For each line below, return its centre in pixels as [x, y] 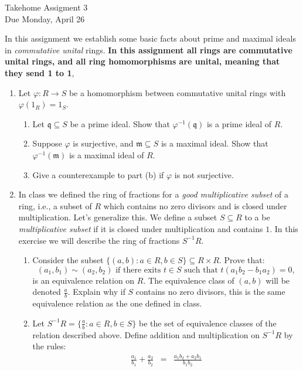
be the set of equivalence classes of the [208, 323]
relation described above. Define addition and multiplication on [146, 334]
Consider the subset [68, 260]
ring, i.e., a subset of [55, 205]
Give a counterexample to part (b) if [98, 174]
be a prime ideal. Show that [120, 123]
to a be [257, 217]
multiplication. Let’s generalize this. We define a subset [118, 217]
